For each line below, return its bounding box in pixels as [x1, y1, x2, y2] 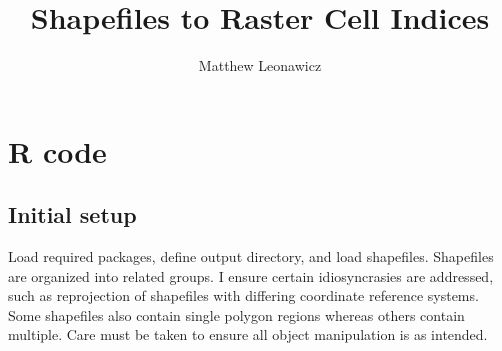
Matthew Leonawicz [198, 55, 322, 76]
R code [8, 130, 107, 171]
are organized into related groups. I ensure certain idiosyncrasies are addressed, [8, 265, 494, 286]
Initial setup [8, 199, 137, 230]
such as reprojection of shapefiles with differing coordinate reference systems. [8, 285, 479, 306]
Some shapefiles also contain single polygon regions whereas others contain [8, 304, 465, 325]
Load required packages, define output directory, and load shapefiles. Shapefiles [8, 246, 494, 267]
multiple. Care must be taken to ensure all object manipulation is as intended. [8, 324, 488, 345]
